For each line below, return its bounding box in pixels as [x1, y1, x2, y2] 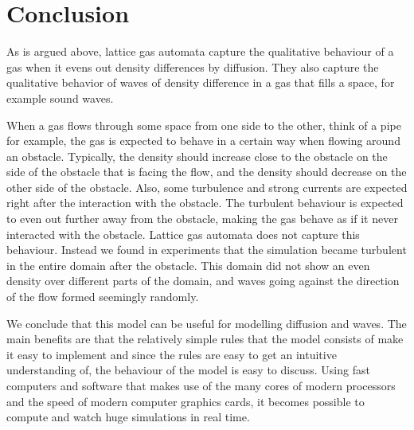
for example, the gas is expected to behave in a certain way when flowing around [6, 132, 400, 149]
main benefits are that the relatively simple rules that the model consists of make [6, 330, 404, 347]
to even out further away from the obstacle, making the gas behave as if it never [6, 210, 398, 227]
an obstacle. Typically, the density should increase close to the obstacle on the [6, 147, 388, 164]
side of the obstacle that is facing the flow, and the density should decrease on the [6, 163, 407, 180]
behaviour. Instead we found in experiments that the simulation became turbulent [6, 241, 407, 258]
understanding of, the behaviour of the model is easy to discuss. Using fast [6, 362, 370, 378]
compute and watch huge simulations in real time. [6, 408, 250, 425]
